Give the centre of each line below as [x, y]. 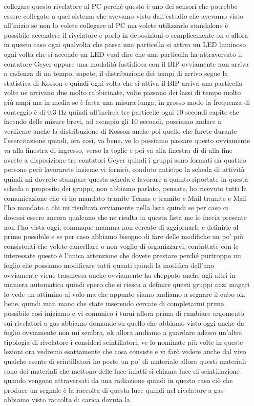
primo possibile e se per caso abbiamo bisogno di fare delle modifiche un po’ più [124, 236]
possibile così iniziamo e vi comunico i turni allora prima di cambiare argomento [124, 313]
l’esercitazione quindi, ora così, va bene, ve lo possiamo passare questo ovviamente [127, 140]
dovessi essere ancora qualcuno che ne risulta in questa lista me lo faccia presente [125, 217]
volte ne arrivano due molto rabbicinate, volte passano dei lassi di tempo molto [122, 92]
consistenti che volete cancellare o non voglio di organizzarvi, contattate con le [121, 246]
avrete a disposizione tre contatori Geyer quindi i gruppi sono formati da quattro [125, 159]
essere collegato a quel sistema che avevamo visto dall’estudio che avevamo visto [124, 15]
